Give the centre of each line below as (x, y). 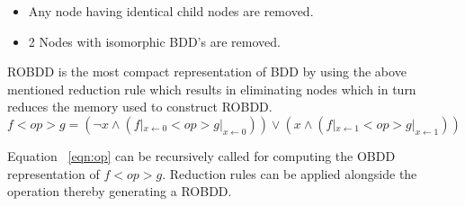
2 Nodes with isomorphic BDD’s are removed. (154, 41)
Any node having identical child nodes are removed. (171, 11)
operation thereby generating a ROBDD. (120, 191)
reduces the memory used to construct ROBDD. (140, 107)
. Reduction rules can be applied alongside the (290, 173)
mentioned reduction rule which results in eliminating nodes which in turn (212, 89)
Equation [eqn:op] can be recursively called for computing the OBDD (201, 155)
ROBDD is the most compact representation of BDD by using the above (207, 72)
